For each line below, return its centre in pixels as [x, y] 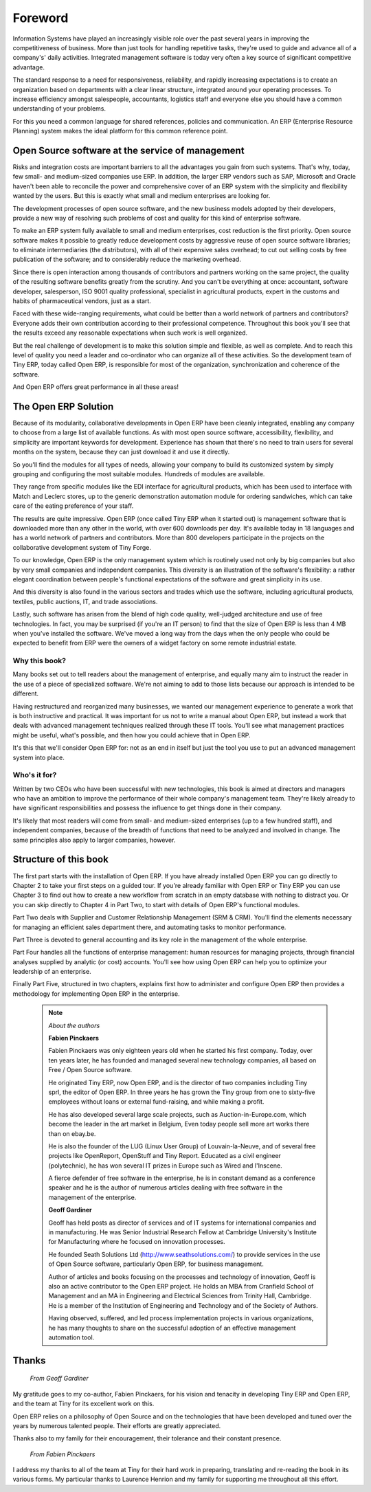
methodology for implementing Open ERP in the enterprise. [96, 994]
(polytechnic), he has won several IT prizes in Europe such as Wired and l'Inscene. [165, 1166]
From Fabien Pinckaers [63, 1454]
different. [26, 693]
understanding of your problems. [59, 109]
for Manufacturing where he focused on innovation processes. [137, 1242]
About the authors [74, 1025]
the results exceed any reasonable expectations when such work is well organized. [130, 333]
